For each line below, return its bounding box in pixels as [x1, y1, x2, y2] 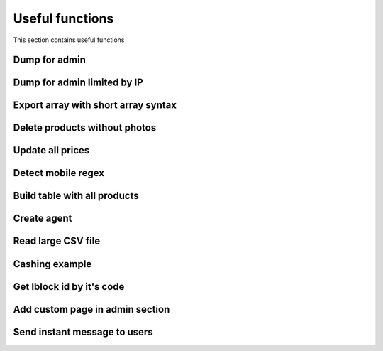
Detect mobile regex [13, 167, 104, 179]
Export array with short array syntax [13, 99, 177, 112]
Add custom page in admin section [13, 303, 170, 315]
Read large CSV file [13, 235, 101, 247]
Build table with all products [13, 190, 139, 202]
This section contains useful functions [13, 36, 125, 44]
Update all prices [13, 144, 90, 156]
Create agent [13, 212, 72, 225]
